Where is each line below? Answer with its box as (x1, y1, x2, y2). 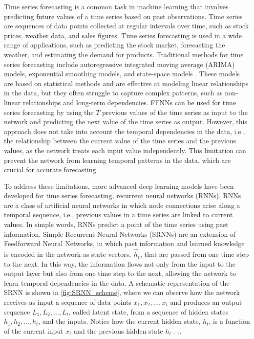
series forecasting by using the (4, 107, 94, 117)
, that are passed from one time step (140, 249, 249, 259)
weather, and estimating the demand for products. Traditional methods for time (4, 49, 244, 59)
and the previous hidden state (74, 325, 163, 336)
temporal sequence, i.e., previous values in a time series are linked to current (4, 209, 233, 220)
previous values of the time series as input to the (102, 107, 248, 117)
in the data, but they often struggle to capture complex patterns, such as (4, 88, 223, 98)
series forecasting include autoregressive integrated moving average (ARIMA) (4, 59, 235, 69)
